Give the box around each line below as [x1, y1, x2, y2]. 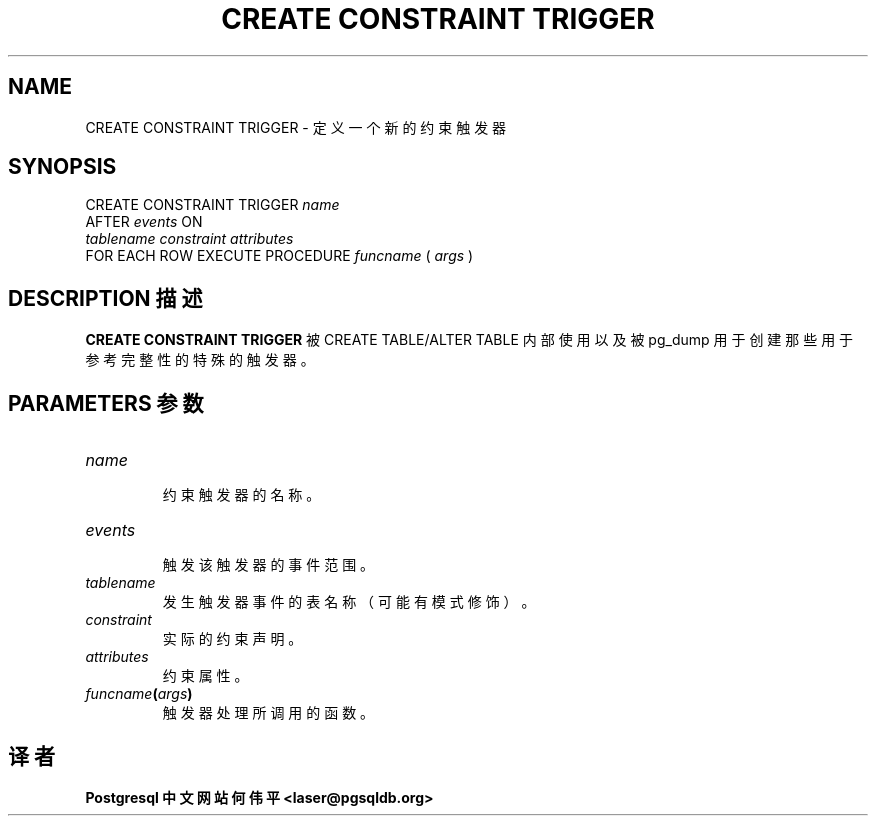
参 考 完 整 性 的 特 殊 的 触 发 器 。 [85, 351, 315, 369]
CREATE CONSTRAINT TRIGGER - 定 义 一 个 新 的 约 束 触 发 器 [85, 118, 507, 136]
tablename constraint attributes [85, 230, 294, 248]
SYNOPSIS [8, 154, 117, 180]
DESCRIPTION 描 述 [8, 285, 203, 311]
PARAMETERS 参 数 [8, 390, 204, 416]
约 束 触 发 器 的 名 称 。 [162, 486, 321, 504]
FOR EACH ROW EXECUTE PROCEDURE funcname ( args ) [85, 247, 474, 265]
